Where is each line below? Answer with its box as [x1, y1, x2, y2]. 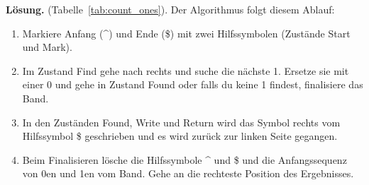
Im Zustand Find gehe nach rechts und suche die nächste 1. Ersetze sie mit [22, 63, 349, 78]
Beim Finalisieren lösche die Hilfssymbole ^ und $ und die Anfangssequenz [22, 152, 347, 167]
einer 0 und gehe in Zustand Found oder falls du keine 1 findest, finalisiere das [22, 77, 363, 92]
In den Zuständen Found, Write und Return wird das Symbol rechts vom [22, 114, 341, 129]
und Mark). [22, 40, 72, 54]
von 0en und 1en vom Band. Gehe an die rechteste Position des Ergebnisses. [22, 166, 354, 181]
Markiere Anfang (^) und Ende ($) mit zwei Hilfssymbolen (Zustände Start [22, 25, 351, 40]
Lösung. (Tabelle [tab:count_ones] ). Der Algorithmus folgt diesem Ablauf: [6, 2, 335, 16]
